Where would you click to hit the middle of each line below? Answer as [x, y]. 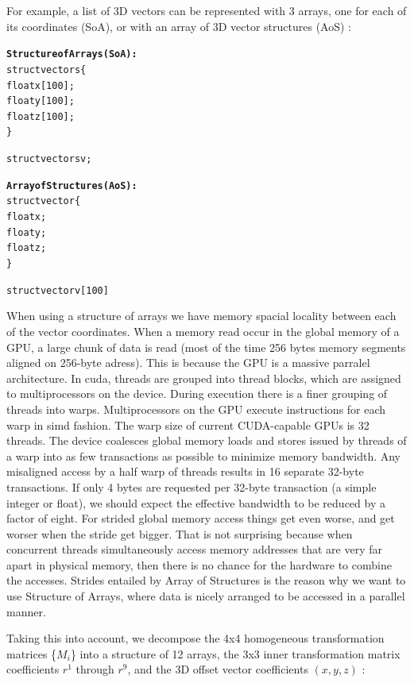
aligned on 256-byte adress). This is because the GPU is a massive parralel [188, 363]
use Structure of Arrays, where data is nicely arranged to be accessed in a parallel [206, 596]
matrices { [32, 653]
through [95, 669]
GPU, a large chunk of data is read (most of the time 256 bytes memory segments [206, 347]
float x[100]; [41, 85]
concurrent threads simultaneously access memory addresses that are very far [194, 549]
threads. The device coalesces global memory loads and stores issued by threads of [207, 440]
